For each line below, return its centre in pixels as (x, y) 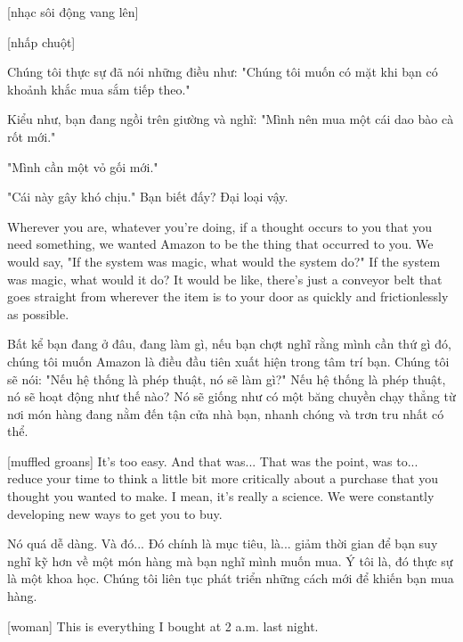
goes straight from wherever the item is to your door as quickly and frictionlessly (228, 296)
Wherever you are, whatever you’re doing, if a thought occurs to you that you (220, 226)
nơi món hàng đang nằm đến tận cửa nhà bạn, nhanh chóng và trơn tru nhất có (226, 413)
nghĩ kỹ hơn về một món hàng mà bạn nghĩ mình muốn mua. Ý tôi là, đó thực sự (230, 560)
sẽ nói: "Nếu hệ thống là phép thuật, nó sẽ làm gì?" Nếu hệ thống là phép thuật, (227, 379)
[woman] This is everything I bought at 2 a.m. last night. (163, 626)
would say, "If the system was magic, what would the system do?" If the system (224, 261)
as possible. (38, 313)
